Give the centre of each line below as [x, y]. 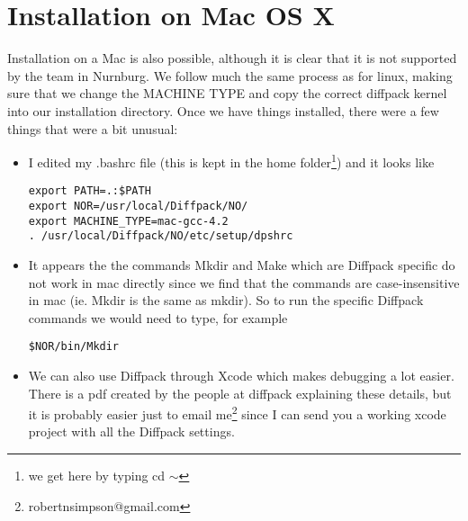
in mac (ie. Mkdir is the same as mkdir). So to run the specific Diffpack [226, 300]
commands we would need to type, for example [158, 317]
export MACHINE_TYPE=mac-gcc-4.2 [128, 221]
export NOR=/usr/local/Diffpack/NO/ [138, 206]
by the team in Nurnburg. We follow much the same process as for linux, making [230, 75]
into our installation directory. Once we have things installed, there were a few [223, 110]
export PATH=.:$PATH [90, 191]
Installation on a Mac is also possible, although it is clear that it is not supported [232, 58]
